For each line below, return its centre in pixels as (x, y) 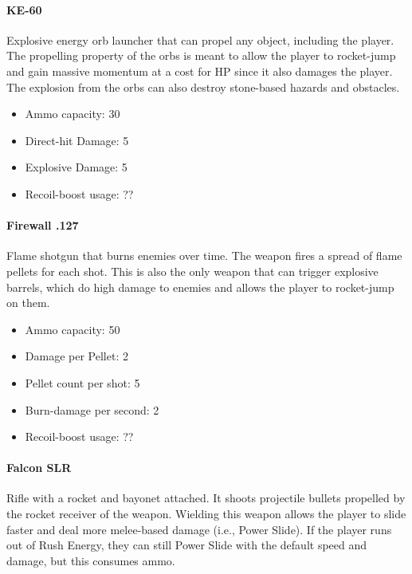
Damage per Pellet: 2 (77, 356)
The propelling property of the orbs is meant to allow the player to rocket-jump (201, 55)
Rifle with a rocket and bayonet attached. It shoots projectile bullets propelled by (206, 498)
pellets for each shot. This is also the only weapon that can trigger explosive (192, 271)
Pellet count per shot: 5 (82, 382)
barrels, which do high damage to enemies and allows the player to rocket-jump (200, 287)
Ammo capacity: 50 (73, 329)
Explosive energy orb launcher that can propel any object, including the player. (200, 39)
